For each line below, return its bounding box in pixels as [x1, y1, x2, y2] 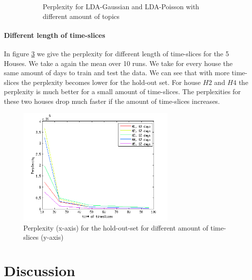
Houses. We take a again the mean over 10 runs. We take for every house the [4, 58, 233, 68]
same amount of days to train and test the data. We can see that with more [4, 67, 230, 78]
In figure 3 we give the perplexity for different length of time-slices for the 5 [4, 48, 229, 58]
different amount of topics [43, 11, 120, 21]
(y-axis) [40, 232, 64, 242]
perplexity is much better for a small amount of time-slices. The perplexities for [4, 86, 241, 97]
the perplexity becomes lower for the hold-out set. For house [21, 77, 201, 87]
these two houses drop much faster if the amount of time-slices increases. [4, 96, 220, 106]
